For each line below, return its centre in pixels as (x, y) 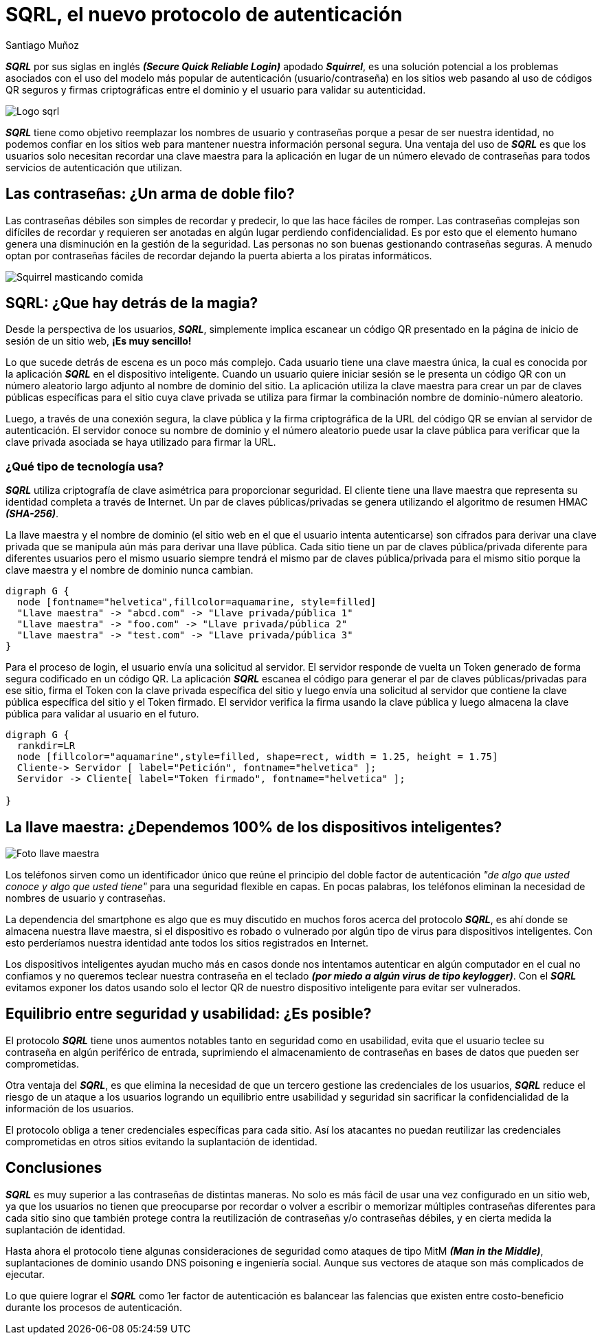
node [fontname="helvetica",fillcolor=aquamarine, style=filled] (197, 602)
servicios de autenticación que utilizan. (94, 167)
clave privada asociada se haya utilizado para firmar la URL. (141, 442)
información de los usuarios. (70, 1108)
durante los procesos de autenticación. (94, 1307)
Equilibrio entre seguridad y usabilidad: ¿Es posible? (189, 1014)
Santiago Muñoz (42, 45)
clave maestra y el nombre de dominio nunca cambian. (130, 570)
